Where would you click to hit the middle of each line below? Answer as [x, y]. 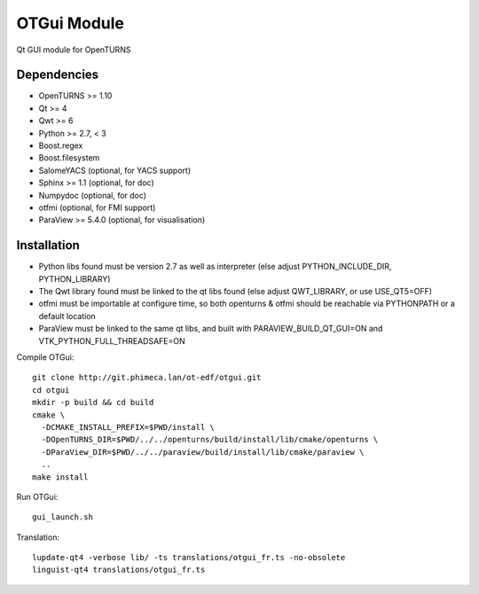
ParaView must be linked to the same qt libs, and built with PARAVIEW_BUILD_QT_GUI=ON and [211, 329]
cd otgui [51, 390]
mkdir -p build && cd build [93, 403]
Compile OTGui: [45, 357]
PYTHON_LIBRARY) [75, 278]
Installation [48, 245]
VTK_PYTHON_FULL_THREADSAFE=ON [112, 340]
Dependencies [58, 75]
